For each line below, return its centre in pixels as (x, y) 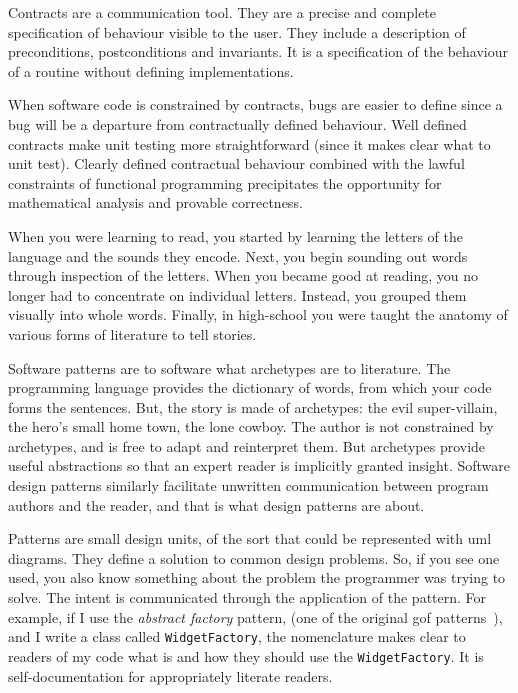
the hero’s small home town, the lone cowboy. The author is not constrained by (251, 426)
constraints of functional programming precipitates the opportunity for (225, 182)
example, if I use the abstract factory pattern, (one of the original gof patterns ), (255, 616)
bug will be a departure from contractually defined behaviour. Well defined (237, 123)
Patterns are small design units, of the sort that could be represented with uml (250, 538)
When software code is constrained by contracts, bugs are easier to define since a (255, 104)
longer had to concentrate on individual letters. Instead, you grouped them (237, 294)
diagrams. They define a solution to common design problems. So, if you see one (254, 557)
